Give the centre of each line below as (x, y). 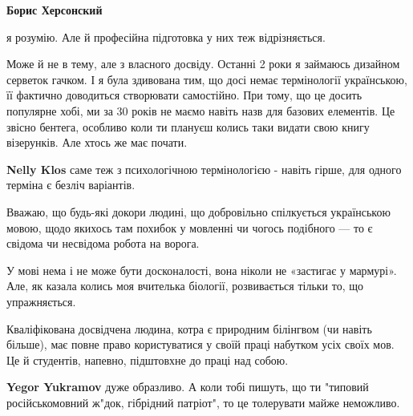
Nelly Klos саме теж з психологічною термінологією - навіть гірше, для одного (204, 169)
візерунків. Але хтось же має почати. (97, 142)
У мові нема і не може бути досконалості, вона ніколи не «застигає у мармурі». (202, 270)
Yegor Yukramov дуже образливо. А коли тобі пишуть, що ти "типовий (188, 387)
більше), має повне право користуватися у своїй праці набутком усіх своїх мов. (200, 344)
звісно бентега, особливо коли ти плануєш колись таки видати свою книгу (188, 126)
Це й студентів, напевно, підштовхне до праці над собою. (148, 359)
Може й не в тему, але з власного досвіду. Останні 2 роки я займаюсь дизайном (203, 64)
